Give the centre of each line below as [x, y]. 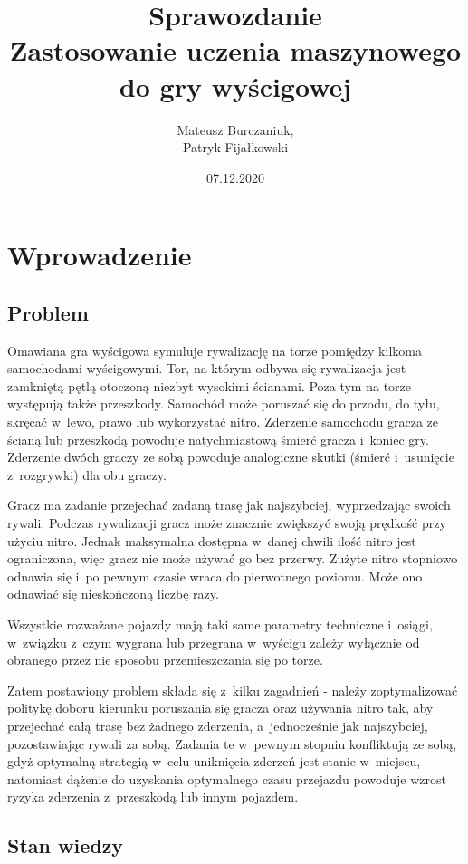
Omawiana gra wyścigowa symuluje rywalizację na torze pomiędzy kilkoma [215, 350]
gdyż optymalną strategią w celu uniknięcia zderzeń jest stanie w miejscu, [214, 761]
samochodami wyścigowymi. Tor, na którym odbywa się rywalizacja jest [207, 368]
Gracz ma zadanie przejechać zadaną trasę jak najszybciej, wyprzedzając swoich [229, 505]
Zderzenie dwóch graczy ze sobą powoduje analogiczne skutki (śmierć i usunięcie [231, 457]
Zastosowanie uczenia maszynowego [235, 50]
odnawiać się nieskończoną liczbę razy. [113, 594]
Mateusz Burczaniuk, [235, 129]
